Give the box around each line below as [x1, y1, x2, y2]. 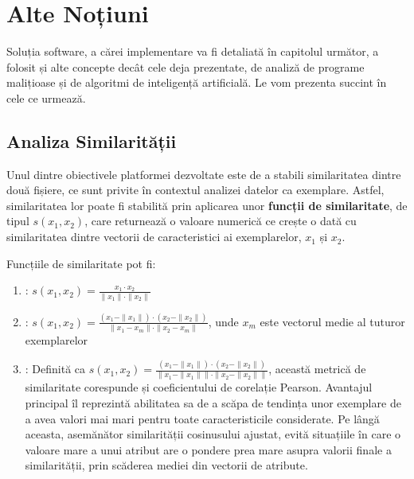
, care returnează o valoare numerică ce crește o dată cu [84, 212, 357, 229]
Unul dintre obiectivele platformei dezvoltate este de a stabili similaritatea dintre [6, 166, 401, 182]
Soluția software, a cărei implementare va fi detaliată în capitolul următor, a [6, 43, 379, 60]
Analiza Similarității [6, 128, 177, 153]
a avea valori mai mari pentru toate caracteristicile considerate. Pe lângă [25, 410, 380, 426]
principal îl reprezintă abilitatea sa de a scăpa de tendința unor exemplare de [25, 395, 401, 411]
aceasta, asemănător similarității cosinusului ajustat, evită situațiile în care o [25, 426, 401, 442]
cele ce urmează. [6, 89, 86, 106]
